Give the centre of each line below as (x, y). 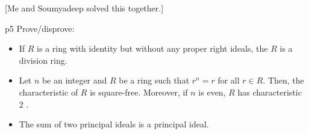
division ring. (43, 60)
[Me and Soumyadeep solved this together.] (84, 8)
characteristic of (48, 92)
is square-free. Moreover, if (139, 92)
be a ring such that (154, 80)
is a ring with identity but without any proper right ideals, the (152, 48)
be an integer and (74, 80)
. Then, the (283, 80)
